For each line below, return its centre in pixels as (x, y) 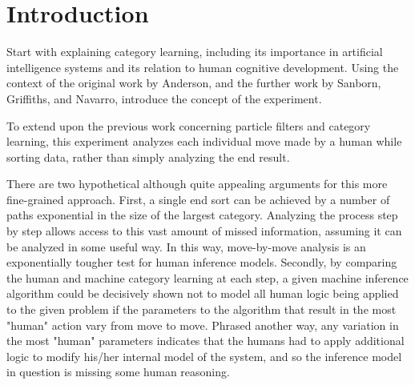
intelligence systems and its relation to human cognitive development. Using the (203, 67)
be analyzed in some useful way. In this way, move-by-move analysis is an (186, 246)
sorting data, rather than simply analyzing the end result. (148, 156)
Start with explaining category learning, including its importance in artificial (195, 52)
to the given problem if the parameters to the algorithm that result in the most (201, 309)
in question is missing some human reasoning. (118, 372)
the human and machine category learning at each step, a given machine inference (207, 277)
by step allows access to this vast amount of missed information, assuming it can (204, 231)
